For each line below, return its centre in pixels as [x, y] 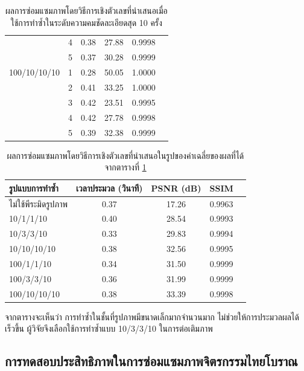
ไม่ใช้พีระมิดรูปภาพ [39, 203]
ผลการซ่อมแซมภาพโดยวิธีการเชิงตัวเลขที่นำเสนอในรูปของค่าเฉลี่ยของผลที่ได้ [125, 155]
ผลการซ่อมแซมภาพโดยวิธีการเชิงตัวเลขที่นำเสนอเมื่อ [87, 10]
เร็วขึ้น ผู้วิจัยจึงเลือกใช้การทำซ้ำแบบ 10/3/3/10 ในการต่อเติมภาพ [109, 328]
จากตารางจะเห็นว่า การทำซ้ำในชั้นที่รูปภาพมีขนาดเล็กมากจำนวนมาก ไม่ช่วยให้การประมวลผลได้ [152, 316]
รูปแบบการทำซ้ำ [34, 188]
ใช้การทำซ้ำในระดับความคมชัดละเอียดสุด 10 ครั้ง [86, 22]
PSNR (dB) [176, 188]
